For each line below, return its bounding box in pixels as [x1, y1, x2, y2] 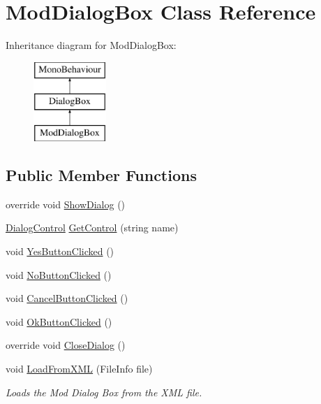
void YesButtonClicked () [6, 244, 114, 259]
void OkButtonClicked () [6, 314, 112, 329]
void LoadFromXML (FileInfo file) [6, 361, 153, 376]
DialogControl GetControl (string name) [6, 220, 179, 235]
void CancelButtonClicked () [6, 291, 128, 305]
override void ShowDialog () [6, 196, 126, 211]
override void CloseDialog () [6, 338, 126, 352]
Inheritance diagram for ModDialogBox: [6, 38, 177, 52]
